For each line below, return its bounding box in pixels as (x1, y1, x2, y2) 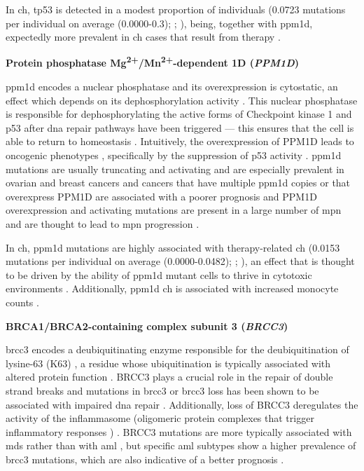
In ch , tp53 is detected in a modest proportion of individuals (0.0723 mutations (6, 2, 346, 16)
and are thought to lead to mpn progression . (6, 216, 199, 231)
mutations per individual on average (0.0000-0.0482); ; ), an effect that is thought (6, 254, 355, 268)
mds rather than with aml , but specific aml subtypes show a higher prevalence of (6, 438, 356, 453)
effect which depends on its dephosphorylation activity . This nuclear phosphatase (6, 93, 358, 107)
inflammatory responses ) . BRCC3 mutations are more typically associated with (6, 424, 352, 439)
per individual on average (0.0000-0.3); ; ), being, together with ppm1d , (6, 15, 313, 30)
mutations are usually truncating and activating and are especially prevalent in (6, 161, 344, 176)
